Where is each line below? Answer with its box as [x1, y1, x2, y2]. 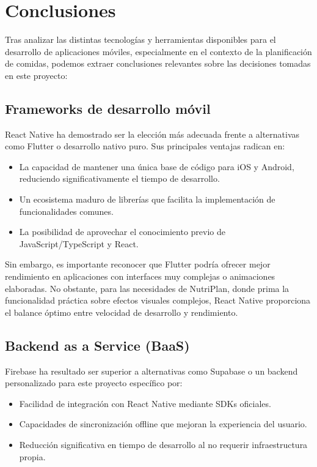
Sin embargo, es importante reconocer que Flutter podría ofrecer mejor [5, 258, 271, 271]
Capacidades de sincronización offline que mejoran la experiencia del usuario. [19, 417, 307, 430]
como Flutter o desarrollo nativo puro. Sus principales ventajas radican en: [5, 140, 285, 152]
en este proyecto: [5, 69, 68, 81]
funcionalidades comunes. [19, 204, 114, 217]
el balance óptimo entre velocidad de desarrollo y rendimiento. [5, 305, 238, 318]
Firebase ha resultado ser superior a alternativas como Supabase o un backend [5, 364, 298, 377]
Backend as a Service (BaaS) [5, 335, 190, 354]
